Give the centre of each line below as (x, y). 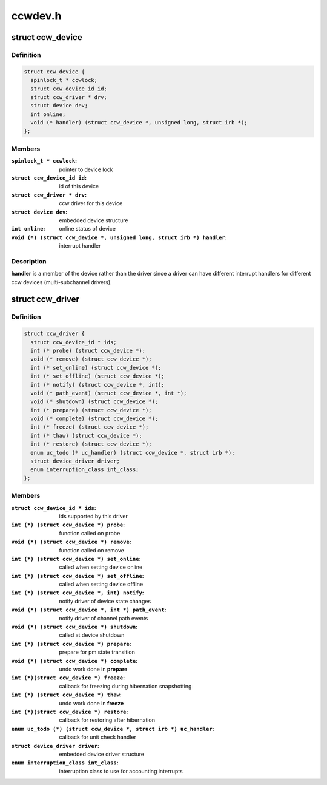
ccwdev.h (36, 16)
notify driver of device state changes (105, 601)
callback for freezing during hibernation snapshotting (125, 686)
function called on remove (91, 550)
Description (29, 261)
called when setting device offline (101, 584)
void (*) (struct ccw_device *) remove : (71, 542)
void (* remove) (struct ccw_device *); (91, 359)
